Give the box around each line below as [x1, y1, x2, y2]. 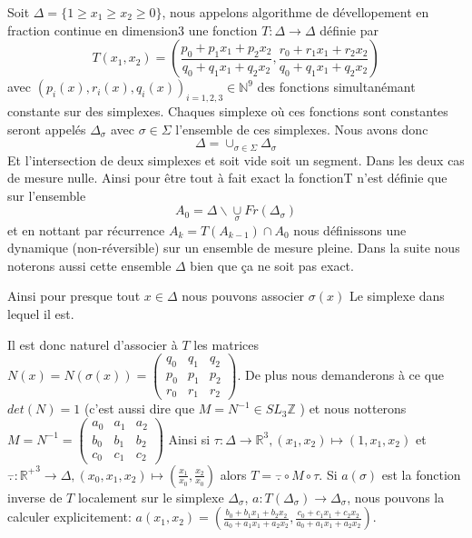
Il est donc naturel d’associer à [7, 334, 178, 354]
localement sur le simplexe [77, 487, 224, 506]
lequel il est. [7, 304, 74, 323]
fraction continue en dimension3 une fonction [7, 20, 258, 39]
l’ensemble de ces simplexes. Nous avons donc [175, 119, 428, 138]
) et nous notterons [300, 399, 407, 418]
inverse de [7, 487, 63, 506]
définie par [320, 20, 379, 39]
